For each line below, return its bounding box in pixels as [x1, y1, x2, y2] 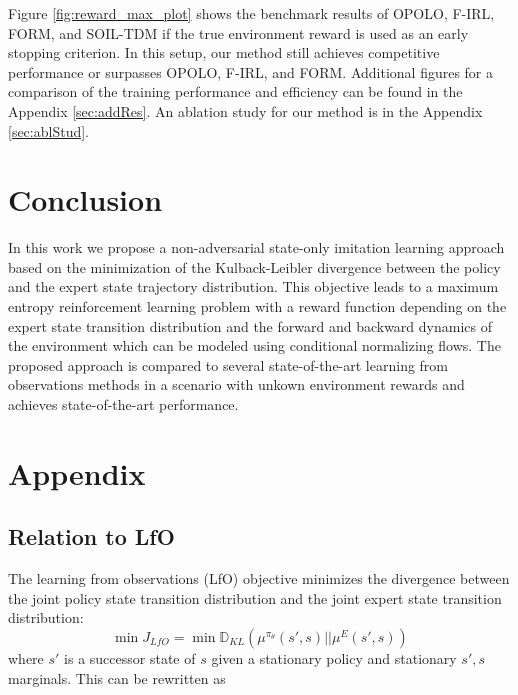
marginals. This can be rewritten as [8, 667, 226, 688]
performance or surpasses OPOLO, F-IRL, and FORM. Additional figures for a [8, 61, 494, 82]
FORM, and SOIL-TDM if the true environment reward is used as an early [8, 22, 469, 43]
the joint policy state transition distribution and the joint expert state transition [8, 587, 502, 608]
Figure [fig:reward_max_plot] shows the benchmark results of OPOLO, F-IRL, [8, 3, 495, 23]
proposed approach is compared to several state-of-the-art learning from [8, 354, 449, 375]
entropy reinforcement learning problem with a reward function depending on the [8, 296, 507, 317]
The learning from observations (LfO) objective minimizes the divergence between [8, 568, 510, 589]
